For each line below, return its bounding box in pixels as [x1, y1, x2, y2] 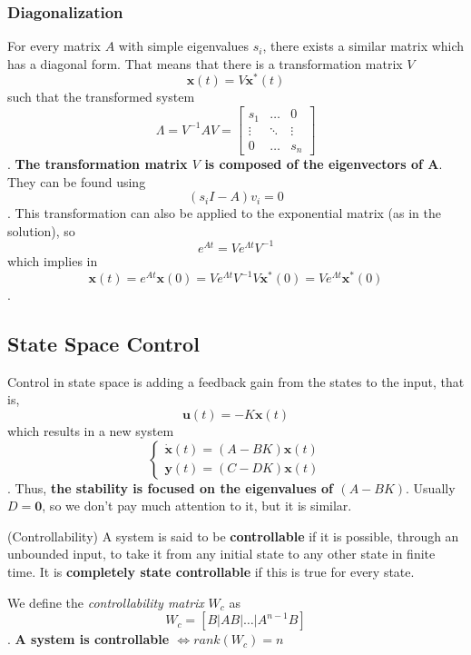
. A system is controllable [7, 630, 170, 649]
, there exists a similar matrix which [262, 36, 465, 55]
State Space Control [7, 330, 200, 358]
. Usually [406, 478, 456, 497]
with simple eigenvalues [118, 36, 250, 55]
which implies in [7, 251, 98, 270]
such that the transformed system [7, 87, 195, 106]
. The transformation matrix [7, 154, 188, 174]
